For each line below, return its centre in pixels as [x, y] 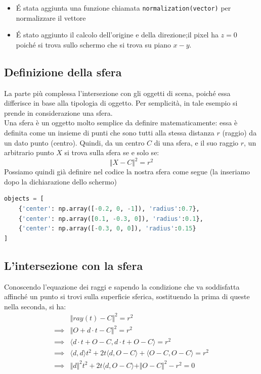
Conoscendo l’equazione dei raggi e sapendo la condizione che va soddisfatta [122, 286]
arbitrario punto [29, 152]
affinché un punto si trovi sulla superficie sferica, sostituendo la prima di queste [127, 296]
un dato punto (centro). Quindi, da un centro [74, 142]
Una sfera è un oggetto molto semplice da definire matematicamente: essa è [121, 123]
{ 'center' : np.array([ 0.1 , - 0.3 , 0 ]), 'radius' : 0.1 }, [111, 219]
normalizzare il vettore [51, 17]
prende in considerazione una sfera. [58, 112]
